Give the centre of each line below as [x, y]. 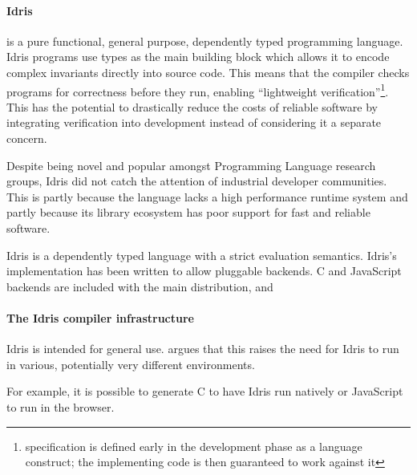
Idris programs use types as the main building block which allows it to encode [198, 57]
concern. [27, 138]
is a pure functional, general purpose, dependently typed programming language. [205, 41]
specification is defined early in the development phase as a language [194, 446]
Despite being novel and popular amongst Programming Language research [191, 165]
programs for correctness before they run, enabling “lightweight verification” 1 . [198, 90]
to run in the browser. [61, 406]
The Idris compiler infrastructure [100, 317]
